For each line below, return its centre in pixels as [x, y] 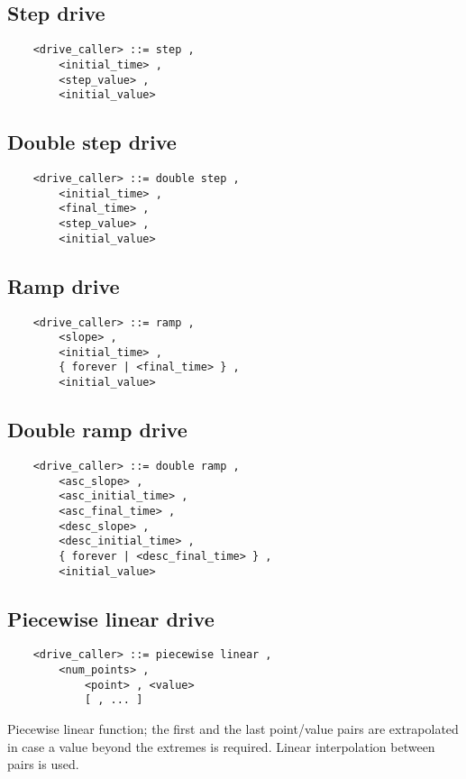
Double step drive [92, 142]
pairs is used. [43, 764]
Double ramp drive [97, 430]
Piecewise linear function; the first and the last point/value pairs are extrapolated [233, 729]
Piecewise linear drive [111, 618]
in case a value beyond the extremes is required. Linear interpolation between [221, 746]
